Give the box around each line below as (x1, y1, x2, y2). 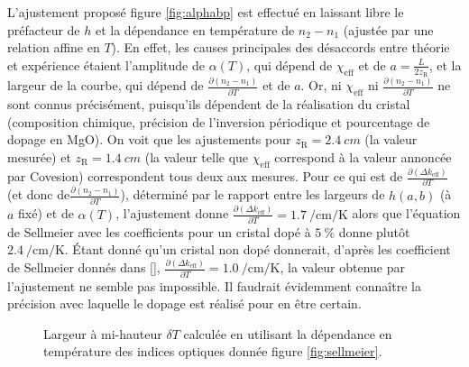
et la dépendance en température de (95, 20, 295, 39)
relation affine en (7, 38, 100, 57)
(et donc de (7, 185, 70, 204)
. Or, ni (300, 76, 342, 95)
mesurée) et (7, 147, 71, 166)
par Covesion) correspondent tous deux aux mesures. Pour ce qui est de (7, 167, 403, 186)
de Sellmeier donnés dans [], (7, 258, 161, 277)
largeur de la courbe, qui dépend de (7, 76, 204, 95)
